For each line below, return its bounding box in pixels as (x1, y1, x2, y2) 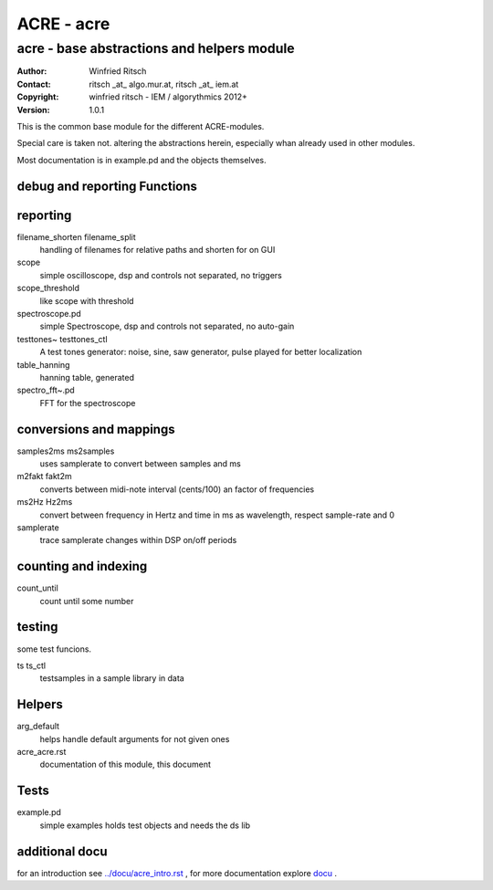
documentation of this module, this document (39, 759, 212, 770)
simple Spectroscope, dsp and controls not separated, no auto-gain (39, 320, 295, 332)
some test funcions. (16, 644, 91, 654)
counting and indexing (16, 559, 148, 574)
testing (16, 619, 58, 634)
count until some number (39, 595, 134, 606)
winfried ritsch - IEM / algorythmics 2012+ (89, 91, 248, 102)
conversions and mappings (16, 421, 175, 437)
